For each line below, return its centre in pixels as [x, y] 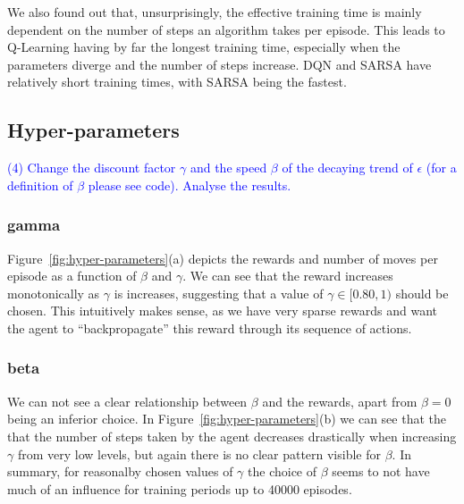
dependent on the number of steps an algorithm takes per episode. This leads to [226, 29]
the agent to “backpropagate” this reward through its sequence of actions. [210, 328]
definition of [40, 185]
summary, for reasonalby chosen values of [120, 471]
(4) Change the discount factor [92, 168]
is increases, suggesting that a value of [219, 293]
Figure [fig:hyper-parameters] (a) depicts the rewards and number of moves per [223, 258]
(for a [441, 168]
